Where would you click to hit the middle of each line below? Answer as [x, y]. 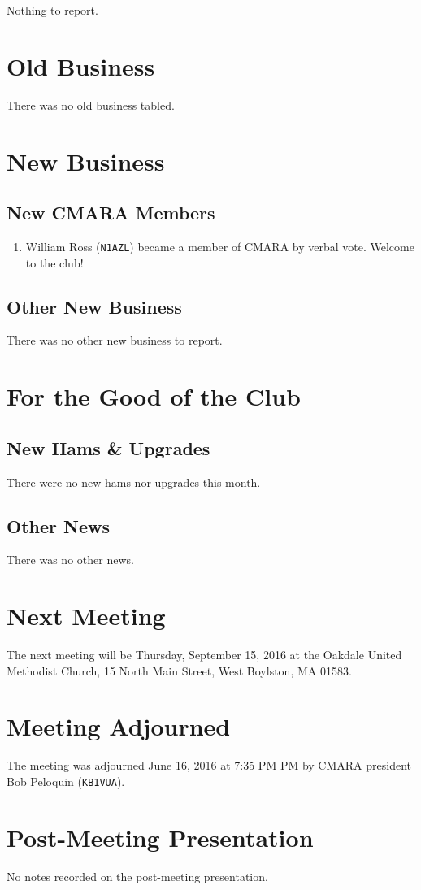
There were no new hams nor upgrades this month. [134, 482]
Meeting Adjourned [119, 726]
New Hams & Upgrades [109, 447]
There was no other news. [70, 560]
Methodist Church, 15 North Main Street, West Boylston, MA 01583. [179, 670]
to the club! [54, 262]
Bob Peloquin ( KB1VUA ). [66, 781]
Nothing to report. [52, 10]
